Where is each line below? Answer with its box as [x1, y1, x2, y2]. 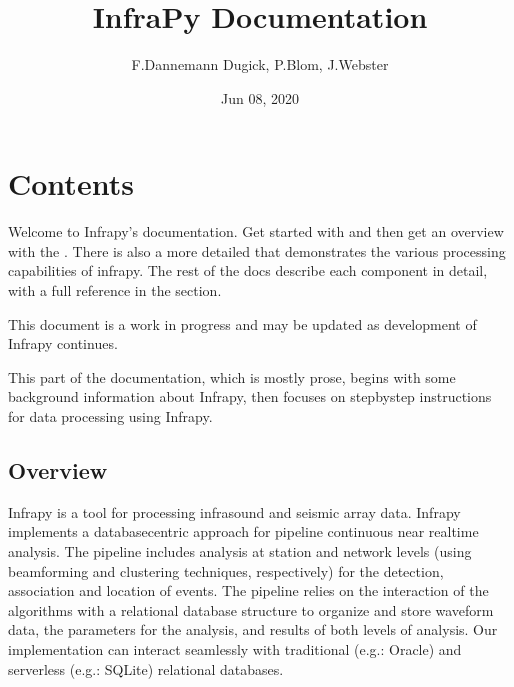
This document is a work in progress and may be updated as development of [8, 313, 477, 334]
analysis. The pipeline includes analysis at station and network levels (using [8, 540, 472, 561]
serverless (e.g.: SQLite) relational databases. [8, 658, 284, 679]
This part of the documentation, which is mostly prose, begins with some [8, 366, 456, 387]
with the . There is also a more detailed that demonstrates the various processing [8, 240, 506, 261]
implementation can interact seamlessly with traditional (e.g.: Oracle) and [8, 638, 462, 659]
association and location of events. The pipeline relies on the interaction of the [8, 580, 489, 601]
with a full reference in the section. [8, 280, 222, 301]
